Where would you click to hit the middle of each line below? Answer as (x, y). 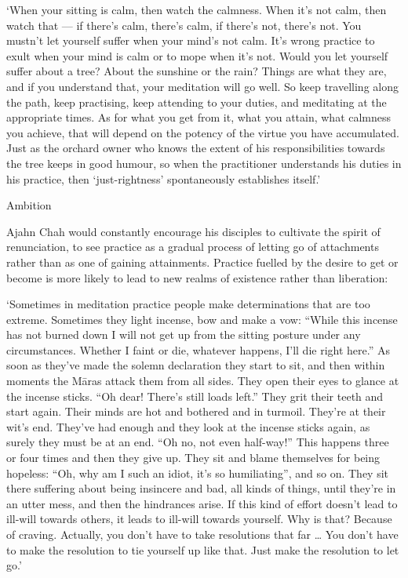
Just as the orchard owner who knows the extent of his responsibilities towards (196, 148)
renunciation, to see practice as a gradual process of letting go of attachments (193, 247)
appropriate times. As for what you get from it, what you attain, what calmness (199, 117)
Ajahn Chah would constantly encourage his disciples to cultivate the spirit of (193, 231)
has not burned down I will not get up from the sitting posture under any (184, 334)
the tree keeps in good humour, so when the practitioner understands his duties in (204, 163)
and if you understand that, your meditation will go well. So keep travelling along (202, 86)
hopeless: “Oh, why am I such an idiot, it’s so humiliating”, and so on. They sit (198, 473)
